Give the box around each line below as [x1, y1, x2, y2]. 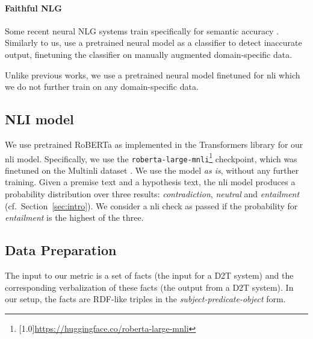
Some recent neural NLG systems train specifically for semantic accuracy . [5, 24, 279, 37]
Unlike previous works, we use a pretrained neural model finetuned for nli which [5, 68, 300, 81]
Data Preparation [5, 241, 117, 259]
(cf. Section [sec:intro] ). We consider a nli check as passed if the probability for [5, 199, 298, 212]
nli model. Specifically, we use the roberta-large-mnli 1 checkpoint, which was [5, 150, 297, 165]
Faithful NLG [5, 1, 62, 14]
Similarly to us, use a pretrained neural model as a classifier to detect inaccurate [5, 36, 302, 49]
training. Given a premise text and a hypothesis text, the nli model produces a [5, 176, 296, 188]
